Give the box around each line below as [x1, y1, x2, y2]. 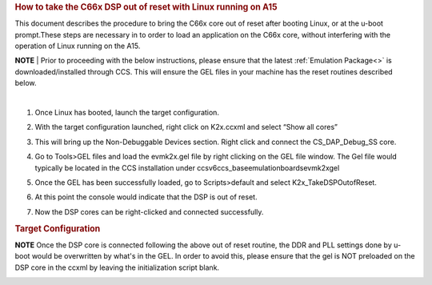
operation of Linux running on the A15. [14, 41, 141, 51]
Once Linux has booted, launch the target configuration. [34, 108, 220, 117]
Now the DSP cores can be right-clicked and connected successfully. [34, 207, 264, 216]
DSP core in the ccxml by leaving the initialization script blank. [14, 263, 220, 272]
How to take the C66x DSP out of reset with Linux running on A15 [14, 2, 278, 12]
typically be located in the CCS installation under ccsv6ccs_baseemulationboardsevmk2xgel [34, 163, 340, 172]
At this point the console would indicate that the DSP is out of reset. [34, 192, 258, 202]
